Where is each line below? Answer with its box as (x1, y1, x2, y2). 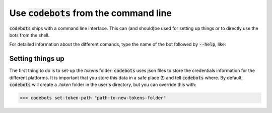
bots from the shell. (9, 32, 50, 38)
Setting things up (9, 54, 65, 63)
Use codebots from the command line (9, 7, 172, 18)
